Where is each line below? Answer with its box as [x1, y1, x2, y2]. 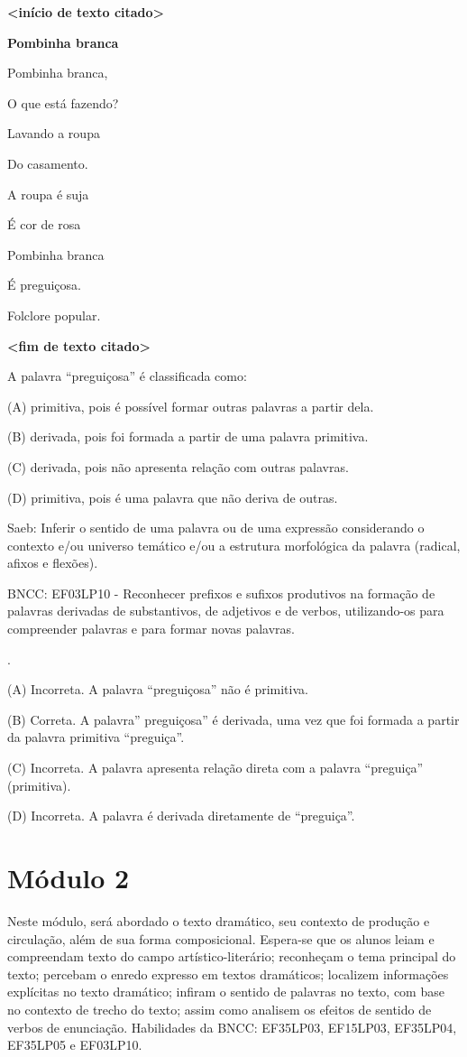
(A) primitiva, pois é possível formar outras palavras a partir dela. [7, 396, 374, 415]
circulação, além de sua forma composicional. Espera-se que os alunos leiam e [7, 929, 435, 948]
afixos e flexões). [7, 553, 98, 572]
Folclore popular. [7, 305, 101, 324]
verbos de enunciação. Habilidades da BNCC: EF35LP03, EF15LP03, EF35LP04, [7, 1017, 457, 1036]
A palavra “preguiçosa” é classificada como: [7, 366, 247, 385]
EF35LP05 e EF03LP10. [7, 1035, 142, 1054]
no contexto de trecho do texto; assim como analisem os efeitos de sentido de [7, 999, 432, 1018]
